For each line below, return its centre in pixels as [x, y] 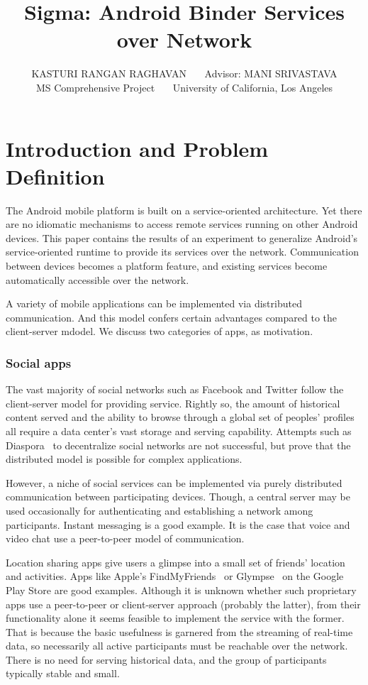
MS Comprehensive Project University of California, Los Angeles [184, 87]
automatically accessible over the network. [97, 279]
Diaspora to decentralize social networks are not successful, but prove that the [178, 445]
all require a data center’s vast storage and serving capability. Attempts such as [179, 431]
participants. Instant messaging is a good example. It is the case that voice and [178, 524]
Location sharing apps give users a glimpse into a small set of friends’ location [175, 562]
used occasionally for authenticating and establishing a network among [160, 510]
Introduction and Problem [137, 148]
